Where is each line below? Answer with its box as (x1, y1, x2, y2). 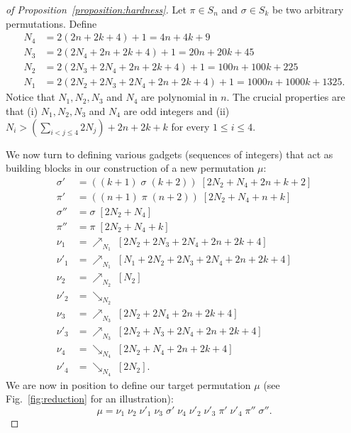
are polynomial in (141, 89, 218, 104)
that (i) (6, 103, 38, 118)
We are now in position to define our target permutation (6, 377, 251, 392)
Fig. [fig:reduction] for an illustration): (6, 391, 174, 406)
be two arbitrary (272, 2, 344, 16)
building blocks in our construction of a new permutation (6, 160, 255, 175)
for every (171, 119, 210, 133)
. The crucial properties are (226, 89, 345, 104)
